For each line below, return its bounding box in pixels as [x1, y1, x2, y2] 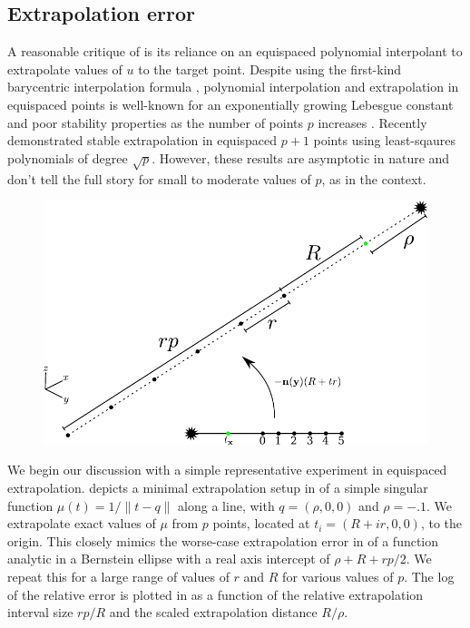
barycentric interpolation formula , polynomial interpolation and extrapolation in [7, 77, 459, 96]
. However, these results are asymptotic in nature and [152, 148, 450, 167]
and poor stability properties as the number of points [7, 113, 304, 132]
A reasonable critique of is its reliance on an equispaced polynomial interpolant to [7, 42, 463, 61]
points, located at [212, 514, 310, 533]
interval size [7, 603, 73, 622]
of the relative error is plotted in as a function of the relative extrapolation [7, 584, 424, 603]
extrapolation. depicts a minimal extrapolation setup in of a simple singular [7, 478, 428, 497]
